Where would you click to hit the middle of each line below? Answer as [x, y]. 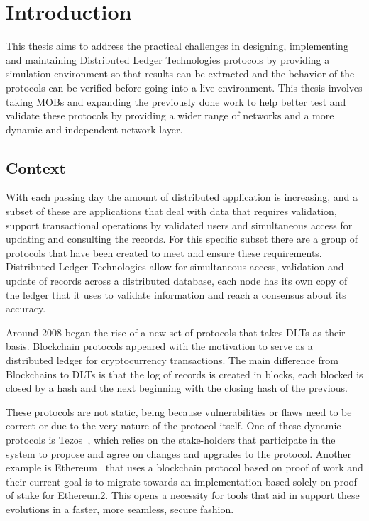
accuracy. [26, 308]
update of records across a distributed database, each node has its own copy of [177, 281]
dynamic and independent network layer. [94, 129]
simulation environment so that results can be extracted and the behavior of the [180, 73]
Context [36, 167]
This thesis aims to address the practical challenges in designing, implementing [177, 46]
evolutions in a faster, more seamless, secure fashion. [120, 509]
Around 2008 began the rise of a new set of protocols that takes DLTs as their [176, 332]
